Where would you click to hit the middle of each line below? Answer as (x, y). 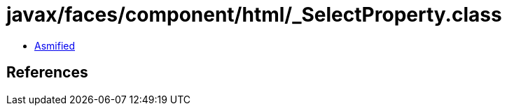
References (47, 73)
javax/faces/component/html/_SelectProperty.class (254, 15)
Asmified (55, 45)
